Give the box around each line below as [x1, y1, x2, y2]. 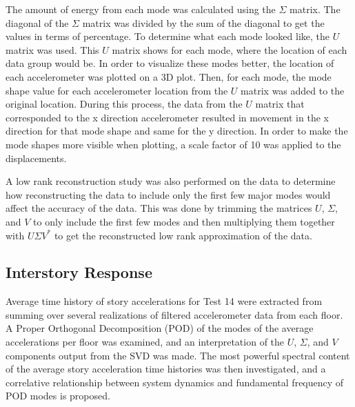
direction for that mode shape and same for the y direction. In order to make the [6, 123, 348, 138]
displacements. [6, 150, 67, 165]
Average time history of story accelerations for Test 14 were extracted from [6, 294, 323, 308]
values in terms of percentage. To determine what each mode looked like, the [6, 29, 329, 43]
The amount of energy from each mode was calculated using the [6, 2, 276, 16]
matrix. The [290, 2, 341, 16]
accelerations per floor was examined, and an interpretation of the [6, 335, 285, 349]
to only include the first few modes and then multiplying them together [33, 214, 335, 228]
